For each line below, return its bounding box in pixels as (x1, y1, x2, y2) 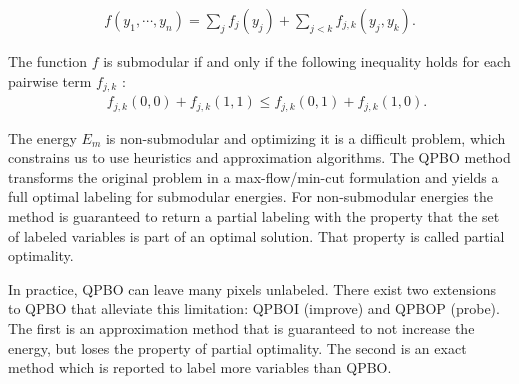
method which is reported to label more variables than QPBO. (8, 357, 392, 378)
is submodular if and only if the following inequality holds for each (103, 51, 511, 72)
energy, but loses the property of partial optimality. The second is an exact (8, 337, 467, 358)
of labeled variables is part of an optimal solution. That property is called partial (8, 225, 505, 246)
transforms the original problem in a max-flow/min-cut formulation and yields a (8, 166, 499, 187)
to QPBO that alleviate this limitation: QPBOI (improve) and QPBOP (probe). (8, 298, 500, 319)
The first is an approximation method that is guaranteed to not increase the (8, 317, 475, 338)
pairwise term (8, 70, 92, 91)
